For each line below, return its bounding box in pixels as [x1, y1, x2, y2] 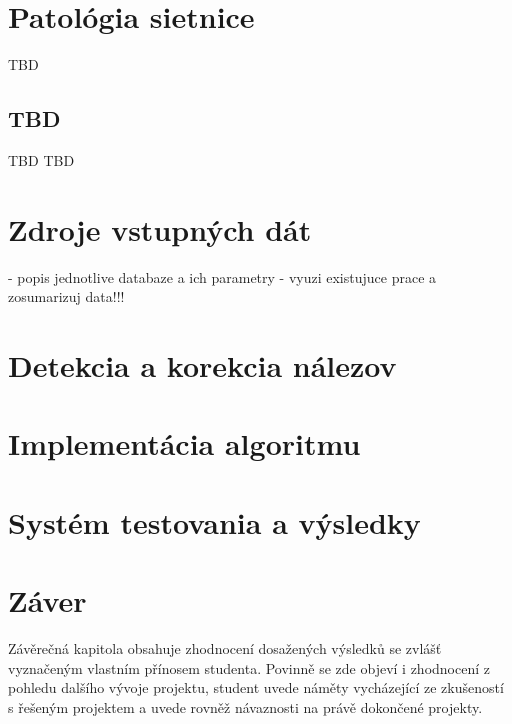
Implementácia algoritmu [8, 423, 361, 464]
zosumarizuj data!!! [8, 286, 125, 307]
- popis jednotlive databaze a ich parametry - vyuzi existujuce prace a [8, 266, 437, 287]
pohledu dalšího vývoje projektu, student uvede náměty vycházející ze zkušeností [8, 677, 504, 698]
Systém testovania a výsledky [8, 501, 421, 542]
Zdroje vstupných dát [8, 208, 312, 249]
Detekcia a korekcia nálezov [8, 345, 397, 386]
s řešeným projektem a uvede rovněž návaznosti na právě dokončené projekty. [8, 696, 483, 717]
